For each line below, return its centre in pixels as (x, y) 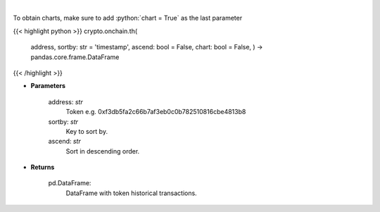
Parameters (48, 86)
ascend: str (64, 142)
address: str (66, 101)
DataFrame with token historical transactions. (131, 193)
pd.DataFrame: (70, 183)
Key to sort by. (87, 131)
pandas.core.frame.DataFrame (75, 57)
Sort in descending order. (103, 151)
